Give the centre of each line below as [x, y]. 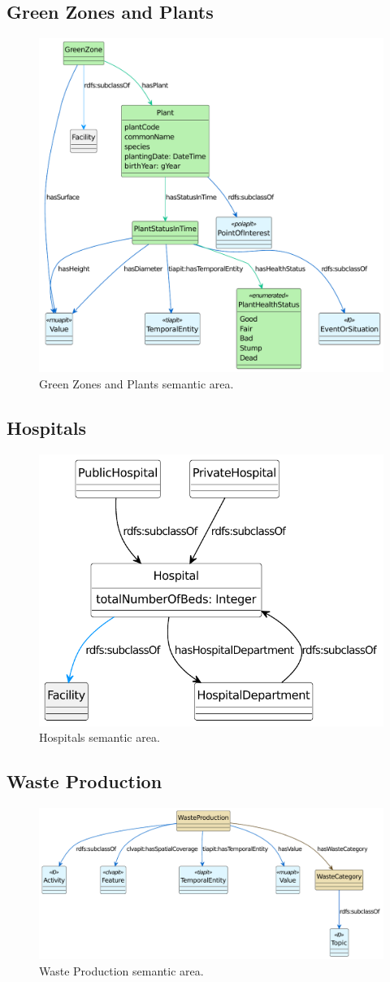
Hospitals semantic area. [100, 737]
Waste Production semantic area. [121, 971]
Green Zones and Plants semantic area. [136, 383]
